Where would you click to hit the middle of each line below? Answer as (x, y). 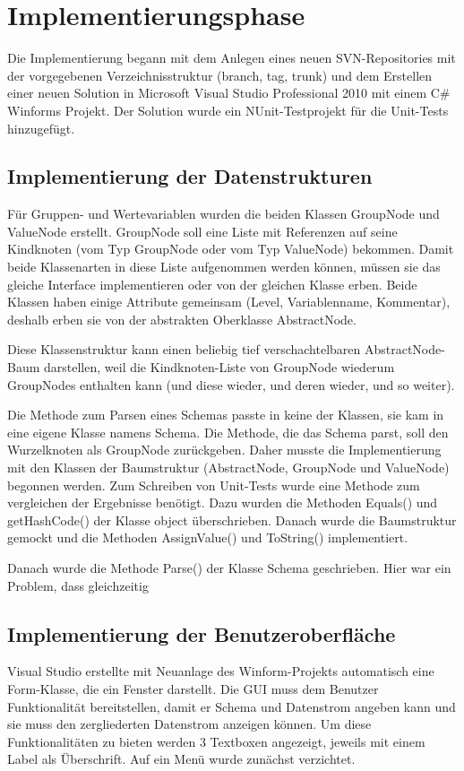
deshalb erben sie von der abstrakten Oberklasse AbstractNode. (182, 319)
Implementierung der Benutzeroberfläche (202, 633)
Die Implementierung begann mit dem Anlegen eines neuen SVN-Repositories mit (232, 58)
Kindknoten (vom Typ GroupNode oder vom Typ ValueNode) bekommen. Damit (231, 249)
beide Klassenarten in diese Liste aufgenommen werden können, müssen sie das (224, 267)
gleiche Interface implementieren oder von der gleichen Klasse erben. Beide (212, 284)
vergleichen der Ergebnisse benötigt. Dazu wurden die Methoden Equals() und (223, 502)
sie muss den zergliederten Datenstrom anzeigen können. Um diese (189, 724)
